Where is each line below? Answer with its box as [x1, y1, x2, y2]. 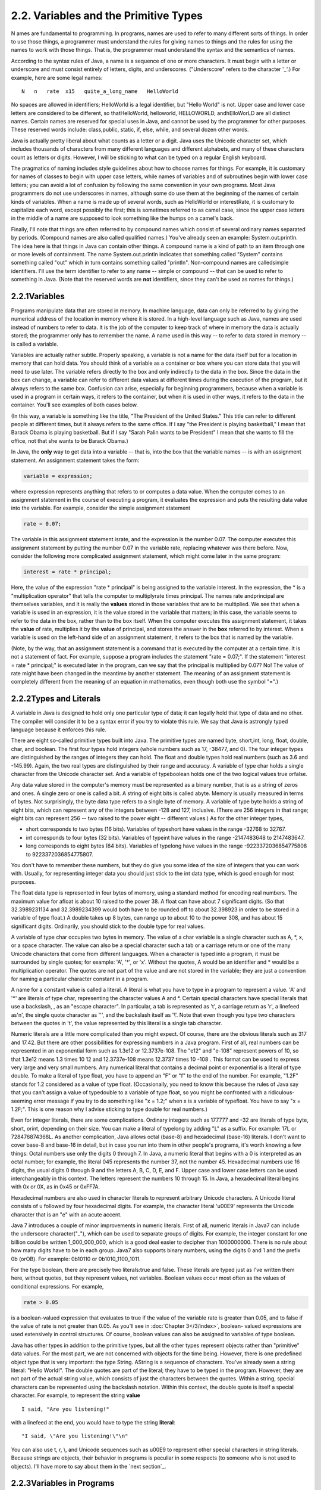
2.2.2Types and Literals [11, 694, 101, 704]
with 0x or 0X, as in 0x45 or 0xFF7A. [11, 1183, 100, 1190]
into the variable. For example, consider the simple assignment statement [11, 504, 191, 512]
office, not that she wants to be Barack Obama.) [11, 437, 129, 444]
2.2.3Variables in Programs [11, 1478, 115, 1488]
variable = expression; [23, 473, 93, 479]
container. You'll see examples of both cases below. [11, 401, 138, 408]
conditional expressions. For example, [11, 1283, 104, 1290]
